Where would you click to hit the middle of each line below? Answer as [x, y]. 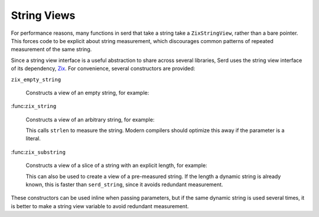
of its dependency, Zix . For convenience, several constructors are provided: [103, 68]
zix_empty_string [36, 79]
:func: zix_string [34, 106]
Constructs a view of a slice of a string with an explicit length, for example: [116, 166]
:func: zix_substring [38, 152]
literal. [33, 139]
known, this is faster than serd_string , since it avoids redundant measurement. [124, 185]
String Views [43, 15]
